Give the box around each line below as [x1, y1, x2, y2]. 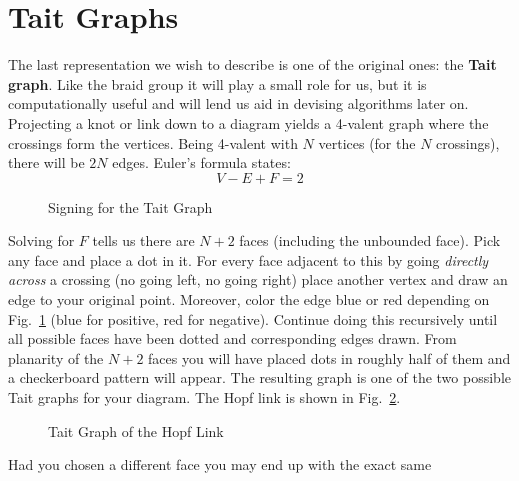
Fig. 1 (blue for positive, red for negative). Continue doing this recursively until [8, 308, 498, 329]
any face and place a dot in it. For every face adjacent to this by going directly [8, 249, 489, 270]
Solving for [8, 230, 75, 251]
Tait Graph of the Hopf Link [48, 420, 224, 441]
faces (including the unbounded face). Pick [239, 230, 501, 251]
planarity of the [8, 347, 104, 368]
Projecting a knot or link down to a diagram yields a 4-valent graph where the [8, 112, 489, 133]
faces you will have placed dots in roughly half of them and [148, 347, 511, 368]
